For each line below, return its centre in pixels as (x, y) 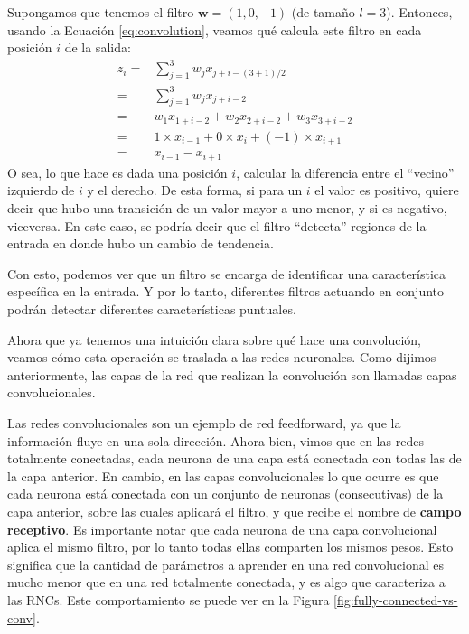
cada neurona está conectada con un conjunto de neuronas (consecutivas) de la (225, 494)
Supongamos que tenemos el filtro (101, 12)
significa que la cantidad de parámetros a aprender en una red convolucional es (226, 564)
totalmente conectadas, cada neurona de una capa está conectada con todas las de (234, 458)
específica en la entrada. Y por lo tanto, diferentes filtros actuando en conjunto (226, 291)
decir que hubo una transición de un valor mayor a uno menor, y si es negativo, (227, 208)
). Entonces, (419, 12)
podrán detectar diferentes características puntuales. (152, 309)
